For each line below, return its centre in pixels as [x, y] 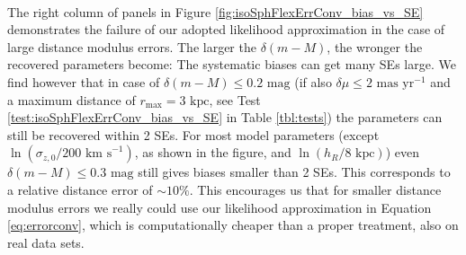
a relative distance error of [80, 189]
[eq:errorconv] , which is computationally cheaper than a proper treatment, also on [233, 225]
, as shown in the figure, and [213, 152]
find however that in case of [84, 81]
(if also [313, 81]
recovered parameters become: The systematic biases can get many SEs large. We [232, 64]
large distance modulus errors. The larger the [132, 46]
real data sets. [46, 242]
